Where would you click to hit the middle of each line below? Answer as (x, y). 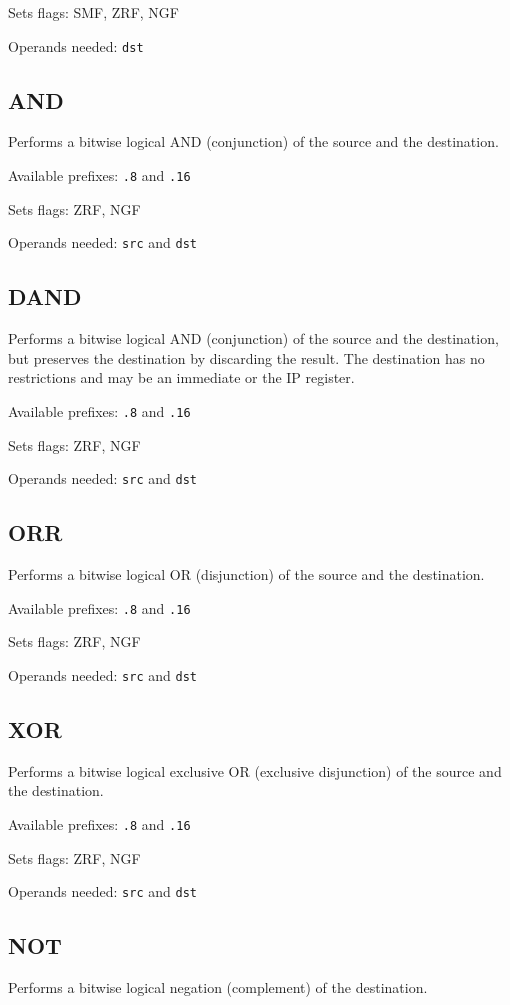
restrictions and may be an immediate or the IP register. (181, 377)
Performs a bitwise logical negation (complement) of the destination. (218, 987)
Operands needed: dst (76, 45)
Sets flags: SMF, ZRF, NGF (93, 12)
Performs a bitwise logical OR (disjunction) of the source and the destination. (246, 574)
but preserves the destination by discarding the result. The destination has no (246, 357)
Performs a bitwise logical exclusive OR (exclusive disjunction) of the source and (255, 770)
